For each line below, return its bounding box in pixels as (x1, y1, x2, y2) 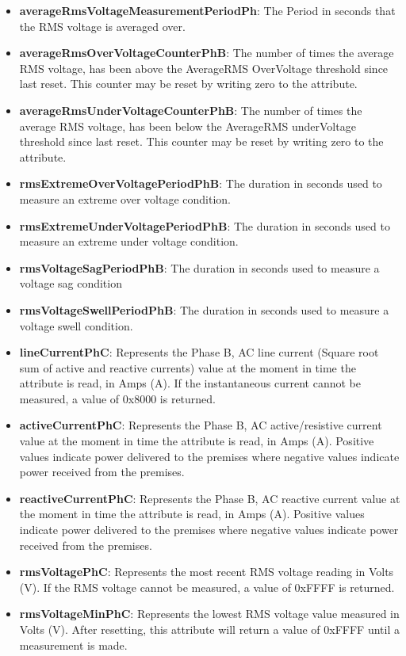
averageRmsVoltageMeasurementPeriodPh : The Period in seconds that (19, 2, 396, 18)
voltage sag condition (19, 275, 122, 292)
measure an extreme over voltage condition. (19, 190, 231, 207)
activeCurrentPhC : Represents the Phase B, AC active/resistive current (19, 417, 382, 433)
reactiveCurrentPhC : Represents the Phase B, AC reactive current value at (19, 490, 400, 506)
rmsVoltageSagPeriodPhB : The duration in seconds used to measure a (19, 259, 380, 276)
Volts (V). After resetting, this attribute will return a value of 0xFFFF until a (19, 621, 400, 637)
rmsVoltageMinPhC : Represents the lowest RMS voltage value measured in (19, 605, 400, 622)
